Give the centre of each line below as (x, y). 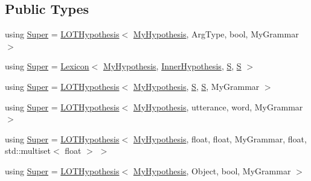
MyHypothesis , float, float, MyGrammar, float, (220, 138)
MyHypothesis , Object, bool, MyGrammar (212, 170)
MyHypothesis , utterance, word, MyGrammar (218, 106)
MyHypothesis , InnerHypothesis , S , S (172, 66)
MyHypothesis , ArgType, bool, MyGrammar (216, 34)
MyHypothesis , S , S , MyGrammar (196, 86)
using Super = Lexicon (47, 66)
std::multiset (28, 151)
